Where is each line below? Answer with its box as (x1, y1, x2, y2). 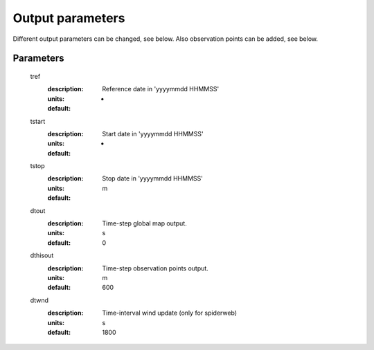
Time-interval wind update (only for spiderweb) (102, 308, 238, 317)
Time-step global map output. (102, 219, 187, 228)
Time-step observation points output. (102, 264, 209, 273)
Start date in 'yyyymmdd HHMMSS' (102, 129, 204, 138)
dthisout (30, 251, 54, 259)
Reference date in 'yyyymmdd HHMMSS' (102, 85, 220, 93)
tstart (30, 117, 46, 125)
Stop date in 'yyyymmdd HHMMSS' (102, 174, 204, 183)
